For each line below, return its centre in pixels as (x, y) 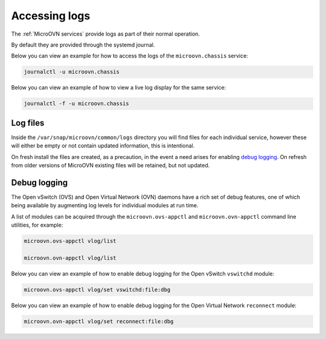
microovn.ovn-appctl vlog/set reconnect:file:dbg (99, 321)
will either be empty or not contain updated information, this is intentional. (103, 146)
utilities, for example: (37, 225)
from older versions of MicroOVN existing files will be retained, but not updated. (110, 165)
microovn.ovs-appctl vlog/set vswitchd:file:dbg (97, 289)
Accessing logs (51, 16)
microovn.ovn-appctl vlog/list (70, 258)
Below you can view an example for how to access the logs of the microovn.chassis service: (130, 56)
